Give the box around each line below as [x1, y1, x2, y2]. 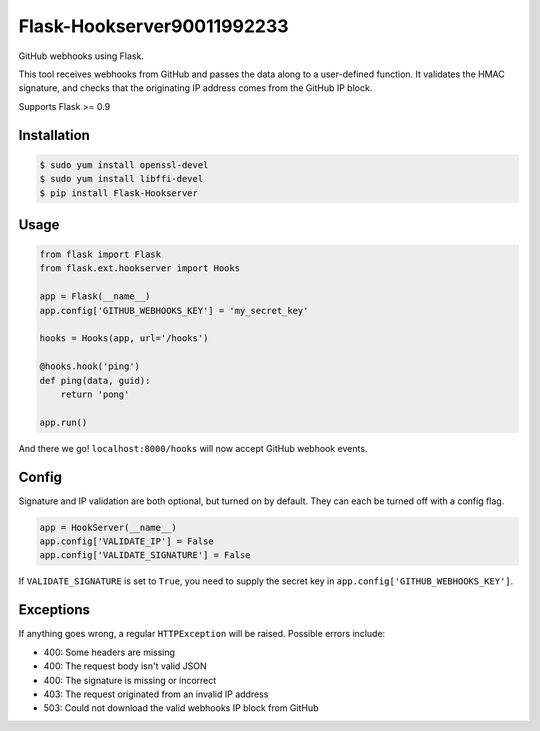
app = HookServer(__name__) [39, 521, 177, 533]
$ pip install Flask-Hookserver [39, 187, 199, 199]
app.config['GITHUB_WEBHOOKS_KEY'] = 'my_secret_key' [39, 305, 309, 316]
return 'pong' [60, 389, 130, 400]
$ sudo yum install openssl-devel [39, 159, 209, 170]
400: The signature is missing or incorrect [43, 674, 217, 686]
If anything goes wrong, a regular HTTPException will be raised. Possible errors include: [18, 628, 386, 640]
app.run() [39, 416, 88, 428]
